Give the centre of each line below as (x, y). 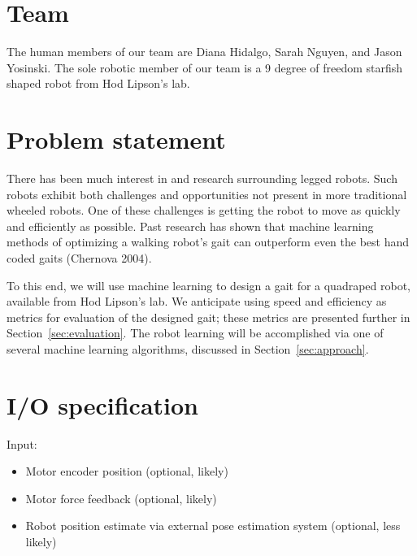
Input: (22, 443)
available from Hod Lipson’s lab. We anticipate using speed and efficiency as (197, 301)
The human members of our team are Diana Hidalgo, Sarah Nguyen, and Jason (204, 52)
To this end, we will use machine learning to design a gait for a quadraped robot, (209, 285)
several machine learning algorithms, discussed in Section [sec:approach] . (188, 348)
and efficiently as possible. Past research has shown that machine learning (190, 226)
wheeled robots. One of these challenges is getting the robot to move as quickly (204, 210)
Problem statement (116, 139)
